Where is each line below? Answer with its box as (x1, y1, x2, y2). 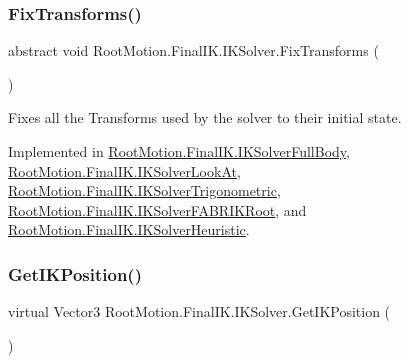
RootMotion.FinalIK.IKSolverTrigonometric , (8, 180, 281, 201)
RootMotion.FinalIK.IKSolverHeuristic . (8, 219, 250, 240)
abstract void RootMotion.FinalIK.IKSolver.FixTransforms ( (8, 40, 379, 61)
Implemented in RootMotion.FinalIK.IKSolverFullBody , (8, 141, 350, 161)
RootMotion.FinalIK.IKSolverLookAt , (8, 160, 241, 181)
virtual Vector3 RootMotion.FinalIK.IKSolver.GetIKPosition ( (8, 301, 391, 322)
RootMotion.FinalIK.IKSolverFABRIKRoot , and (8, 199, 307, 220)
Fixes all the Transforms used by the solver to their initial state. (8, 107, 402, 128)
